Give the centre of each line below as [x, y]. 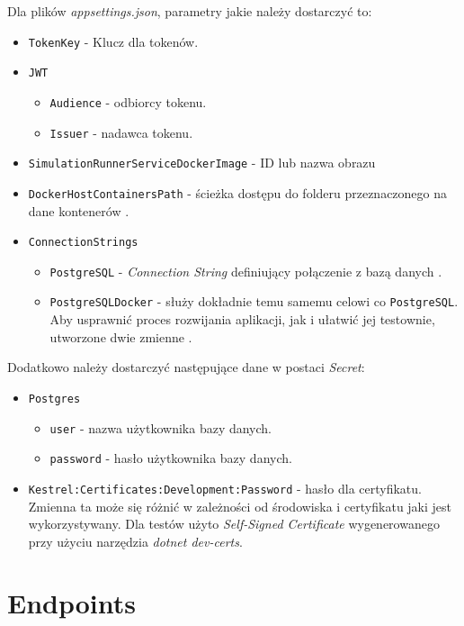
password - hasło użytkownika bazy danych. [171, 458]
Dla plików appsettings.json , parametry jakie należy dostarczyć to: [190, 11]
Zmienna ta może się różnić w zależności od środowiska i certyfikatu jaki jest [240, 506]
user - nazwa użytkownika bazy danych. [161, 427]
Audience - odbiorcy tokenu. [128, 101]
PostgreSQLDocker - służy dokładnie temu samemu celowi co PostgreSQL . [254, 301]
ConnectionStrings [83, 243]
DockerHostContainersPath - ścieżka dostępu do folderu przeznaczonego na [238, 192]
